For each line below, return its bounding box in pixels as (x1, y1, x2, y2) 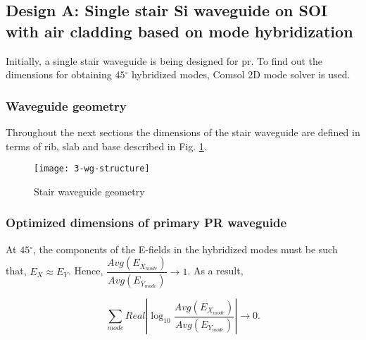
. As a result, (187, 263, 244, 278)
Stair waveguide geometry (34, 183, 145, 198)
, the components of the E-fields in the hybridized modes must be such (33, 241, 338, 256)
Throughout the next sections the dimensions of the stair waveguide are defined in (6, 125, 360, 139)
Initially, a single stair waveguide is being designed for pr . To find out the (6, 53, 323, 68)
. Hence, (68, 263, 103, 278)
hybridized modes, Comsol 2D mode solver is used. (131, 67, 351, 82)
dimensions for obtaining (6, 67, 112, 82)
